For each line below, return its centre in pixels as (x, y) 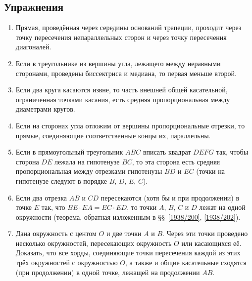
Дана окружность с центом (56, 233)
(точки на (210, 171)
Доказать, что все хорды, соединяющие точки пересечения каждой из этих (128, 253)
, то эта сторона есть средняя (176, 161)
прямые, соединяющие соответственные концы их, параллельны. (113, 135)
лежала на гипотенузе (87, 161)
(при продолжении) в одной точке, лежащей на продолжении (108, 272)
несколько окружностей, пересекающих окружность (94, 243)
